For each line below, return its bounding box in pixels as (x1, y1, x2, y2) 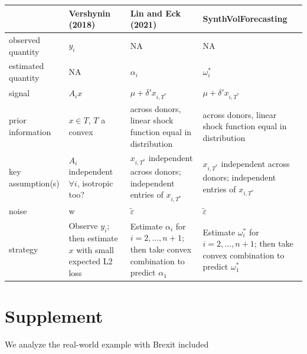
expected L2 (68, 255, 113, 267)
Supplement (5, 304, 103, 328)
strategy (9, 243, 38, 255)
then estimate (68, 232, 118, 244)
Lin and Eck (130, 6, 181, 19)
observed (9, 33, 41, 45)
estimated (9, 60, 44, 72)
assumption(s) (9, 176, 60, 189)
